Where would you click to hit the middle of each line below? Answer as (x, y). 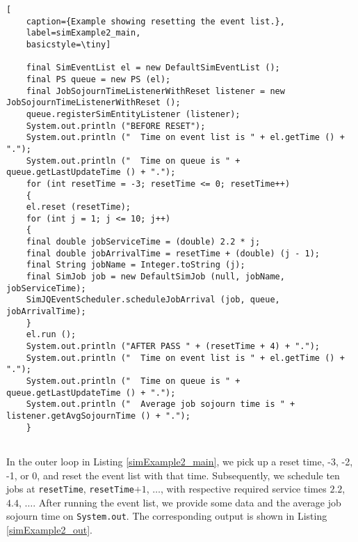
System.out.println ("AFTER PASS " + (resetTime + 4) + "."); (173, 347)
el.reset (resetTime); (78, 207)
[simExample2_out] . (49, 530)
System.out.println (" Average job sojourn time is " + (161, 404)
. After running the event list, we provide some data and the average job (187, 502)
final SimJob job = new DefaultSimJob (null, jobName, (155, 277)
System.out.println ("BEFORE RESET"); (116, 126)
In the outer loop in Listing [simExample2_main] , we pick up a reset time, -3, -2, (180, 461)
